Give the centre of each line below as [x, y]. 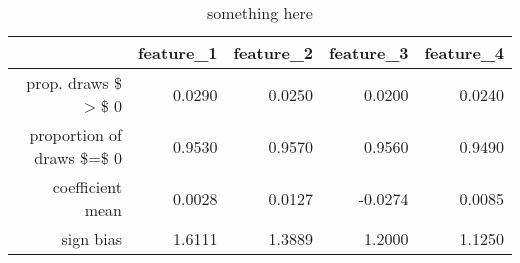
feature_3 [369, 52]
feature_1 [178, 52]
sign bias [91, 238]
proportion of [75, 134]
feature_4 [464, 52]
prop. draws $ [74, 82]
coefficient [87, 186]
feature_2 [273, 52]
